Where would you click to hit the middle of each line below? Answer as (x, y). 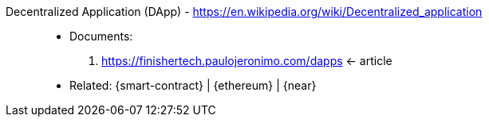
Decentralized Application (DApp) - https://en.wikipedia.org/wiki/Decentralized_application (244, 12)
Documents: (101, 36)
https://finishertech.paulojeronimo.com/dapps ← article (247, 61)
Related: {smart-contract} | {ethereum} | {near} (193, 85)
